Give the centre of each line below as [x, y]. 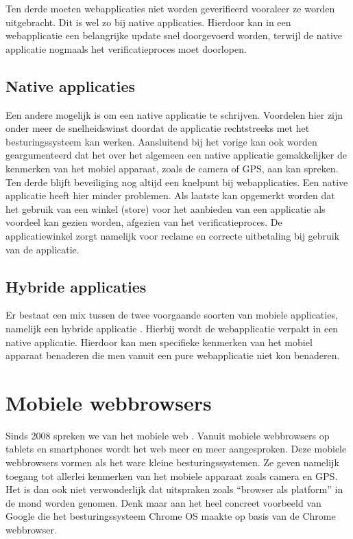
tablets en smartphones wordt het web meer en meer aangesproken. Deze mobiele [176, 449]
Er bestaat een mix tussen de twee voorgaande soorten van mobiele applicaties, [172, 315]
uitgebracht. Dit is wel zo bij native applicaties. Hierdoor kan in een [148, 22]
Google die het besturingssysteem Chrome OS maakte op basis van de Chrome [171, 516]
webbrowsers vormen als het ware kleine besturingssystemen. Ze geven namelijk [172, 462]
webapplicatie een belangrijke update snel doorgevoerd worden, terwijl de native [174, 35]
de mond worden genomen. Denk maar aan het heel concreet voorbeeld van [163, 502]
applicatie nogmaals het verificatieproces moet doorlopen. [126, 48]
